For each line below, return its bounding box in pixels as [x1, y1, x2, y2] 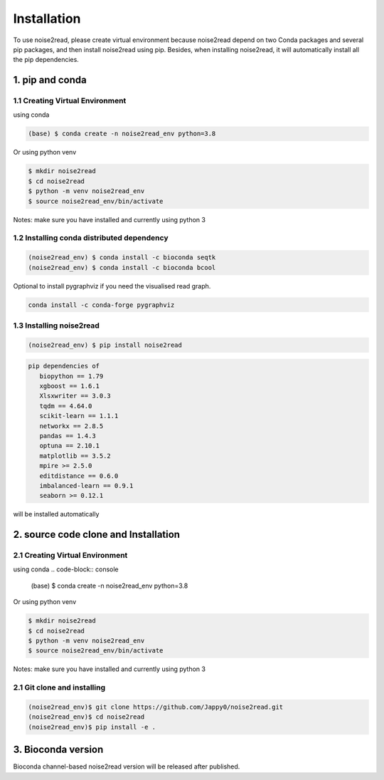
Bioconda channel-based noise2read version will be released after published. [13, 762, 240, 771]
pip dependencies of [28, 362, 100, 370]
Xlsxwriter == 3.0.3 [39, 392, 112, 400]
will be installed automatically [13, 510, 100, 519]
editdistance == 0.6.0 [39, 472, 119, 480]
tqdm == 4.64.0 [39, 402, 92, 410]
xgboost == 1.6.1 [39, 382, 100, 390]
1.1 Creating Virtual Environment [13, 96, 127, 106]
